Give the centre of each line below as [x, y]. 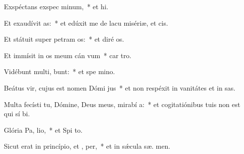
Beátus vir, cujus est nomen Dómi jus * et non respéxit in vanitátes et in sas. [120, 87]
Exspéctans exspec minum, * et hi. [56, 6]
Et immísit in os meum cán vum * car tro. [68, 55]
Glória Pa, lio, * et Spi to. [43, 130]
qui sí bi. [17, 114]
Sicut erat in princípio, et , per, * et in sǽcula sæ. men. [87, 146]
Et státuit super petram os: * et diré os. [64, 39]
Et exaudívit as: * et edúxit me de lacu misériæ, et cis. [86, 23]
